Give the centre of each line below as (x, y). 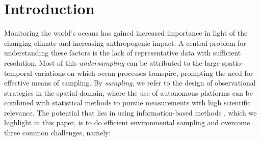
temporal (18, 73)
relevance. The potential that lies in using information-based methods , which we (130, 112)
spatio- (232, 62)
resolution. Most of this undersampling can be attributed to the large (112, 62)
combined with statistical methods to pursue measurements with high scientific (127, 103)
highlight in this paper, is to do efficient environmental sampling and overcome (127, 122)
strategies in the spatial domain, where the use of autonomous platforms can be (128, 92)
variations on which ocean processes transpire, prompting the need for (144, 73)
